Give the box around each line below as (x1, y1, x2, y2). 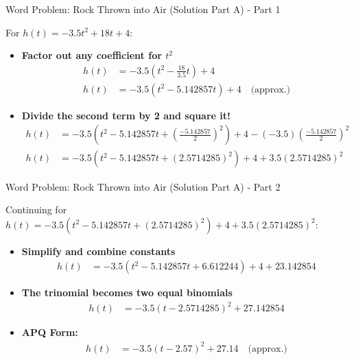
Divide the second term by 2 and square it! (21, 108, 231, 122)
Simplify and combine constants (21, 243, 176, 258)
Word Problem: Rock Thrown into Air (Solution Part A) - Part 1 (5, 2, 281, 16)
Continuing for (5, 202, 67, 217)
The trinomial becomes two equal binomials (21, 285, 233, 300)
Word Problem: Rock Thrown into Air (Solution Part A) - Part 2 (5, 179, 281, 193)
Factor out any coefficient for (21, 48, 162, 62)
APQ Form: (21, 325, 78, 339)
